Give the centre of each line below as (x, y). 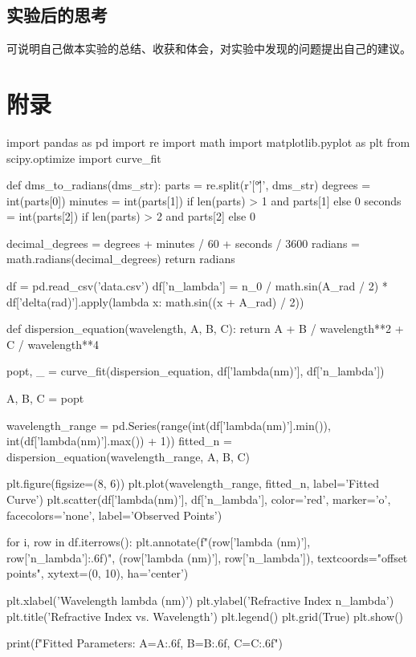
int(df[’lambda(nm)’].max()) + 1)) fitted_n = (119, 441)
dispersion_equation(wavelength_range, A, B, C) (128, 456)
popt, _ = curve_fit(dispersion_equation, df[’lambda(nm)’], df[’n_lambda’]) (196, 371)
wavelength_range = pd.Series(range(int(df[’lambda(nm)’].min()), (169, 425)
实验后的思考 (57, 15)
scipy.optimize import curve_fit (84, 158)
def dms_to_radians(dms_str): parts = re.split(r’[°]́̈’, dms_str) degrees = (189, 185)
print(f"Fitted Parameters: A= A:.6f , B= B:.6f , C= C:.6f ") (145, 643)
